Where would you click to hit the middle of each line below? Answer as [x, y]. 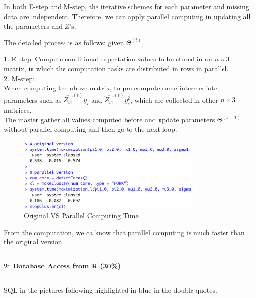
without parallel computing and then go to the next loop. [91, 129]
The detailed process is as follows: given [64, 42]
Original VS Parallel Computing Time [81, 216]
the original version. [34, 242]
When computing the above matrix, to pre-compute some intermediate [111, 88]
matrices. [18, 110]
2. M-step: [19, 78]
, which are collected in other [174, 100]
